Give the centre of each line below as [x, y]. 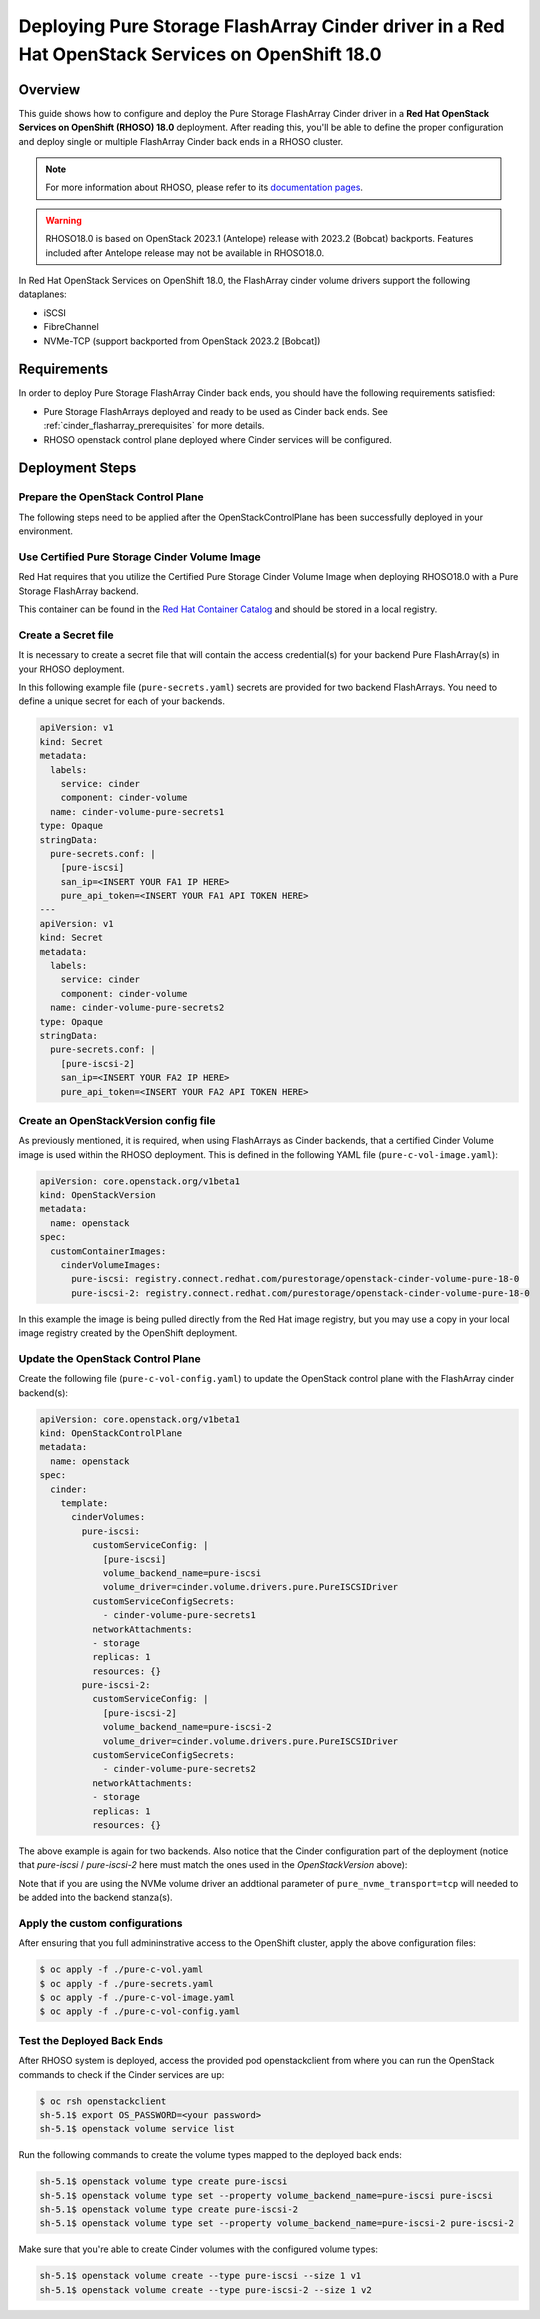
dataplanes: [42, 294]
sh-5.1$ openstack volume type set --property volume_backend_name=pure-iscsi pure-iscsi [266, 2195]
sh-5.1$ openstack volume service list [137, 2129]
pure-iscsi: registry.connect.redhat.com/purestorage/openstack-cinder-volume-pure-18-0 [295, 1279]
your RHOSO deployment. [71, 669]
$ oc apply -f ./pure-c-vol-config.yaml [139, 2011]
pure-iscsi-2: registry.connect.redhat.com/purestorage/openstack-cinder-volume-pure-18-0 [300, 1293]
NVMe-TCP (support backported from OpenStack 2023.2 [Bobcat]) [182, 341]
